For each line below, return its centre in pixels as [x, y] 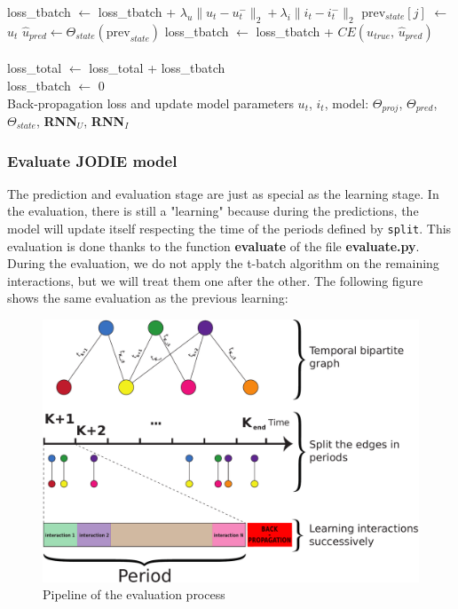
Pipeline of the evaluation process [134, 594]
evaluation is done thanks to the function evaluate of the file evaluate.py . [213, 245]
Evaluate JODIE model [92, 160]
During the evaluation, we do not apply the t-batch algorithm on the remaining [223, 263]
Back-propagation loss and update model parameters [150, 103]
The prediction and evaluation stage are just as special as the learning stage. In [223, 193]
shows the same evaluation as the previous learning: [148, 298]
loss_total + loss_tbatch [157, 68]
